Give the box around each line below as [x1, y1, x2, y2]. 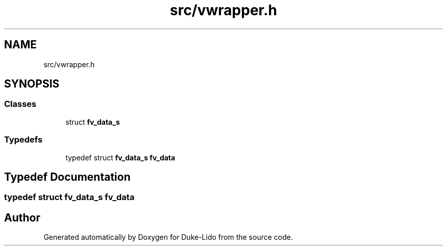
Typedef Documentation [4, 170, 131, 183]
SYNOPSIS [4, 77, 60, 91]
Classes [4, 99, 37, 109]
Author [4, 211, 40, 224]
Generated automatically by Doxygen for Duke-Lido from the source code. [43, 233, 293, 242]
